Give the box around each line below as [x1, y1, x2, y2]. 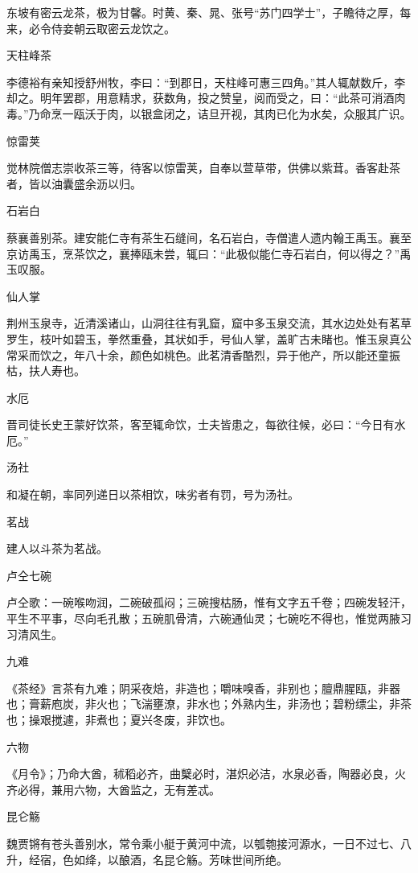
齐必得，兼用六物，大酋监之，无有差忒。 [6, 780, 220, 797]
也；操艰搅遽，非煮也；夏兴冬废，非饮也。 [6, 711, 232, 727]
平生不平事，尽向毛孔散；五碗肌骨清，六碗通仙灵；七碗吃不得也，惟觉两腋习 [6, 610, 412, 627]
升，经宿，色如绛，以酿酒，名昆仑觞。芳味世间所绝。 [6, 850, 288, 867]
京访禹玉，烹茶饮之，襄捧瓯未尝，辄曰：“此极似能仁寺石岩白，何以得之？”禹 [6, 245, 412, 261]
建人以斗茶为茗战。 [6, 540, 108, 557]
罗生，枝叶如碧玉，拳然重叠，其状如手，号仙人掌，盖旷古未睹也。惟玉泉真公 [6, 330, 412, 347]
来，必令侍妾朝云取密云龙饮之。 [6, 19, 175, 36]
